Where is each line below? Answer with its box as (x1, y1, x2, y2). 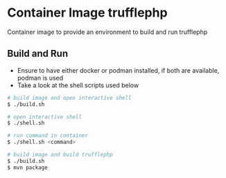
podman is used (17, 73, 64, 82)
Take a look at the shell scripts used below (17, 81, 139, 89)
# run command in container (7, 132, 89, 139)
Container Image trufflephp (7, 5, 168, 21)
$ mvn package (7, 164, 49, 171)
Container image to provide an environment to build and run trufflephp (7, 28, 208, 36)
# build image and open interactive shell (7, 94, 132, 101)
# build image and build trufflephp (7, 151, 113, 158)
